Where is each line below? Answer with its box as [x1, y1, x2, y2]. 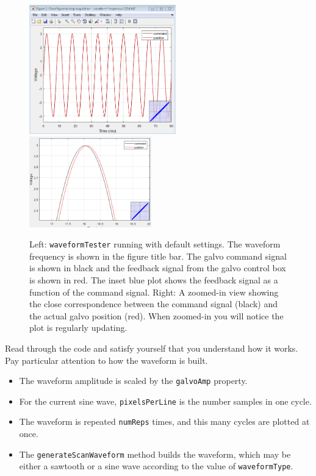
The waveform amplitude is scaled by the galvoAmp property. [19, 374, 248, 387]
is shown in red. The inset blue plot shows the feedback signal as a [29, 273, 278, 286]
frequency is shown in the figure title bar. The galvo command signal [29, 249, 287, 262]
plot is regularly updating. [29, 321, 127, 334]
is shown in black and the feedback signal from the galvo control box [29, 261, 286, 274]
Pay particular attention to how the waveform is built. [5, 353, 208, 366]
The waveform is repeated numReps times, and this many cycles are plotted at [19, 415, 310, 428]
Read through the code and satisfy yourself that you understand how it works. [5, 341, 298, 354]
